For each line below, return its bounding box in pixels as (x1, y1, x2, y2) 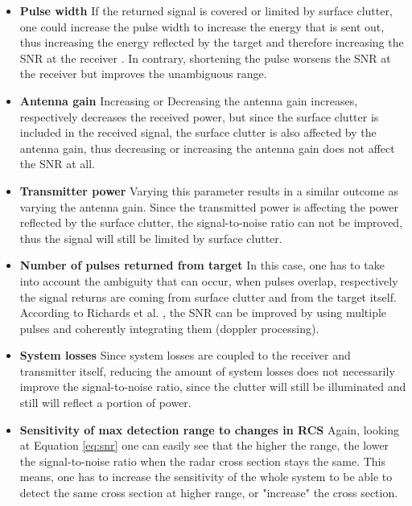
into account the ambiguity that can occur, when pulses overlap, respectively (19, 272, 398, 289)
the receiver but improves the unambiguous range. (19, 65, 267, 82)
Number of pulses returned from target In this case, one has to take (19, 257, 385, 274)
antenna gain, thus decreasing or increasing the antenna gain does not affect (19, 139, 395, 156)
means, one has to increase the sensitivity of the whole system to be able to (19, 468, 393, 485)
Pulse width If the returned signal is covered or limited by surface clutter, (19, 2, 393, 19)
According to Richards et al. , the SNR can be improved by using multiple (19, 304, 387, 321)
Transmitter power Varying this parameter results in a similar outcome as (19, 182, 398, 199)
